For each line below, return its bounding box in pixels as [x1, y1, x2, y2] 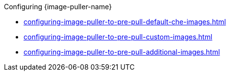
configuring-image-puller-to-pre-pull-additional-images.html [24, 48, 220, 56]
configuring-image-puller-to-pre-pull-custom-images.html [24, 33, 212, 41]
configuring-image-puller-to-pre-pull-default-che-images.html [24, 18, 226, 26]
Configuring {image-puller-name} [4, 2, 112, 11]
